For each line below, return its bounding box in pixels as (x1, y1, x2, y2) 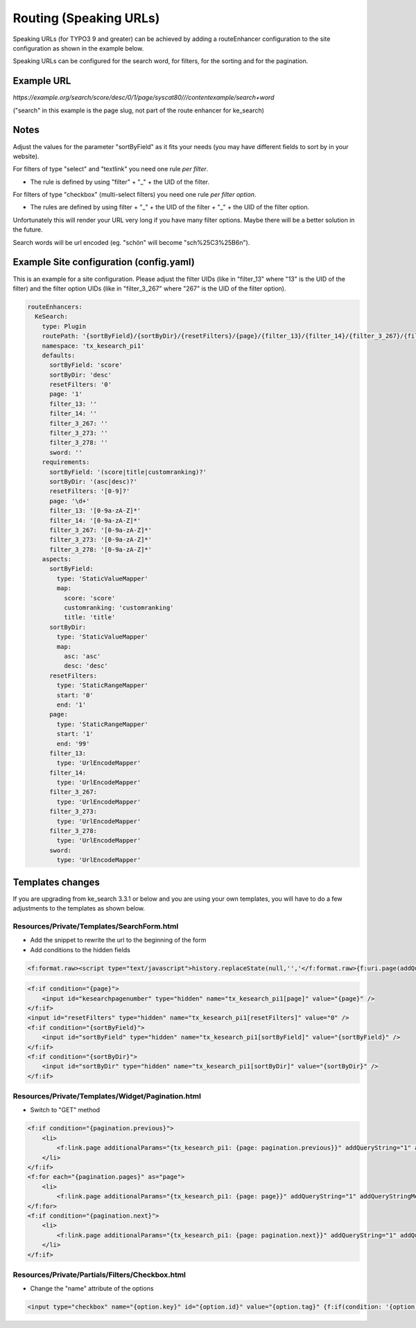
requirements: (42, 458, 90, 466)
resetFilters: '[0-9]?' (49, 488, 130, 495)
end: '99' (56, 739, 90, 748)
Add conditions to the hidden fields (30, 945, 131, 954)
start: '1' (56, 730, 94, 738)
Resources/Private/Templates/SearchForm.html (12, 921, 179, 931)
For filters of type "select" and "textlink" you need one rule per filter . (12, 165, 209, 173)
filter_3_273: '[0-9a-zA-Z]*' (49, 536, 153, 544)
